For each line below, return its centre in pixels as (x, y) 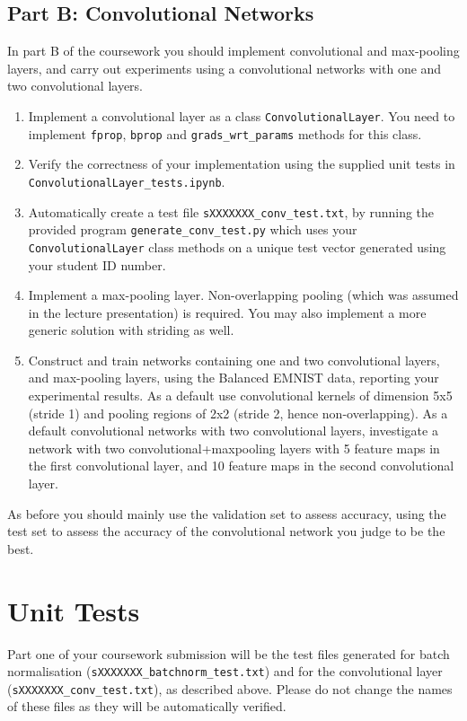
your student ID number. (97, 264)
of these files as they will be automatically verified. (147, 706)
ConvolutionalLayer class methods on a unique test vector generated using (237, 246)
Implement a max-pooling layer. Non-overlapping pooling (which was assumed (243, 295)
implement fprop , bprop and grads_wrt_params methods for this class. (225, 133)
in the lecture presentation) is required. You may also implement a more (227, 312)
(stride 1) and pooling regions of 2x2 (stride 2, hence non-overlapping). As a (238, 413)
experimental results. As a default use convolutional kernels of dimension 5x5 (240, 396)
